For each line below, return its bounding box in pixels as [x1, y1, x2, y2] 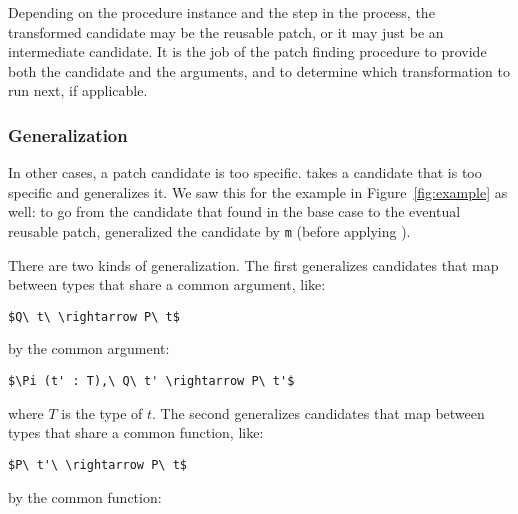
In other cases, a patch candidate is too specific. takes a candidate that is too [8, 162, 482, 183]
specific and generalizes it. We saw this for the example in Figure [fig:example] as [8, 181, 508, 202]
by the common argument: [8, 338, 170, 359]
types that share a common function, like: [8, 422, 264, 443]
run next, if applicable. [8, 80, 148, 101]
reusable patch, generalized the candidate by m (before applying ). [8, 220, 411, 241]
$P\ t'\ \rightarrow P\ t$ [8, 457, 187, 472]
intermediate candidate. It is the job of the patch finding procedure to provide [8, 41, 487, 62]
